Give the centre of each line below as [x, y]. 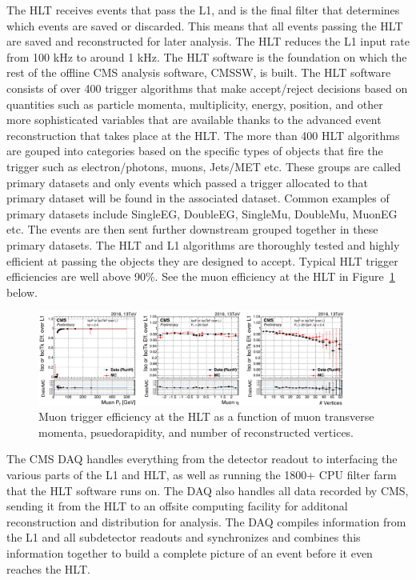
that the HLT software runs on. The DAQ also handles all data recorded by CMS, [208, 490]
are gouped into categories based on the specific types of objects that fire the [195, 151]
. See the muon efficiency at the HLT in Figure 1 [275, 276]
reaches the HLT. [48, 568]
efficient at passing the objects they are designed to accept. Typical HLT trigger [202, 260]
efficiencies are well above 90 [76, 276]
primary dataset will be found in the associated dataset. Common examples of [198, 198]
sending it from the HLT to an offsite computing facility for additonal [177, 506]
